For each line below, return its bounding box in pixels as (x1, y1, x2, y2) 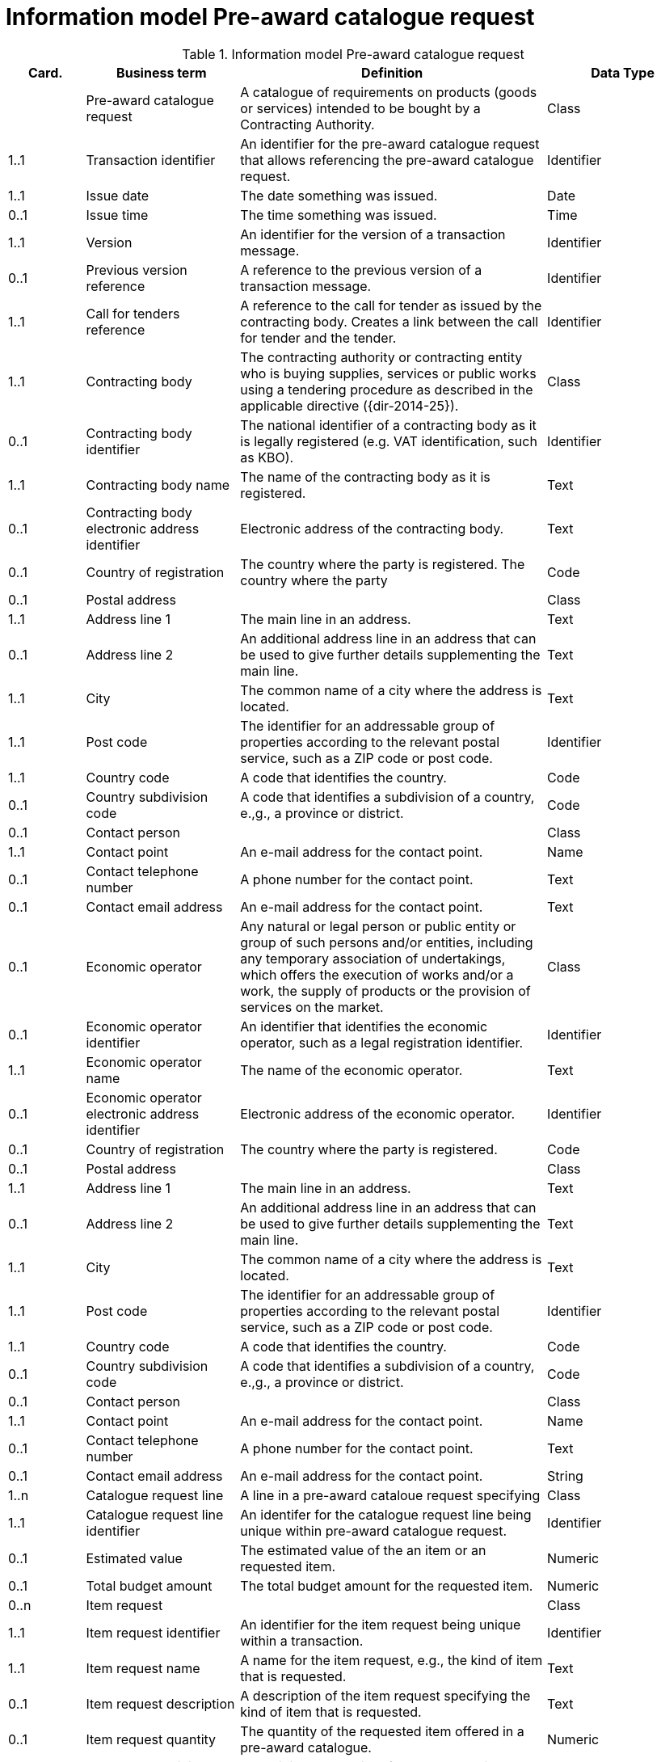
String (547, 1467, 583, 1484)
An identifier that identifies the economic (240, 1018, 488, 1035)
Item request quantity (86, 1730, 217, 1747)
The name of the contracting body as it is (240, 468, 490, 485)
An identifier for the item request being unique (240, 1616, 521, 1633)
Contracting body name (86, 476, 229, 493)
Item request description (86, 1695, 235, 1712)
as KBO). (240, 449, 294, 466)
